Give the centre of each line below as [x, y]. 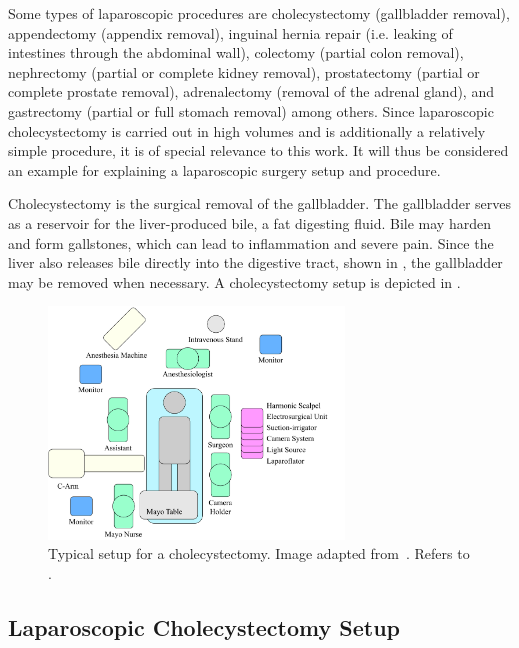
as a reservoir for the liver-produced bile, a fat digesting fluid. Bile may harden [249, 222]
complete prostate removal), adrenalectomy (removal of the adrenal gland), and [251, 91]
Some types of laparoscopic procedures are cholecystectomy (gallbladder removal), [259, 13]
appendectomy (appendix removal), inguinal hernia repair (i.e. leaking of [230, 32]
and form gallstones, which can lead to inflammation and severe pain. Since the [251, 242]
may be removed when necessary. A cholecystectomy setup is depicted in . [234, 281]
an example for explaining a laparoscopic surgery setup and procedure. [224, 169]
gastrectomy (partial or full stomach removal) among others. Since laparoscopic [251, 110]
